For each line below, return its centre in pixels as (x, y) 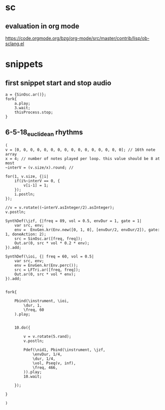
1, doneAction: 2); (26, 234)
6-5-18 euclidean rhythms (44, 133)
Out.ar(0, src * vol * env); (45, 274)
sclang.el (15, 44)
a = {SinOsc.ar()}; (26, 94)
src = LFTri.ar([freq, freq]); (47, 270)
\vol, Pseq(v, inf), (54, 363)
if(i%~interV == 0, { (37, 181)
